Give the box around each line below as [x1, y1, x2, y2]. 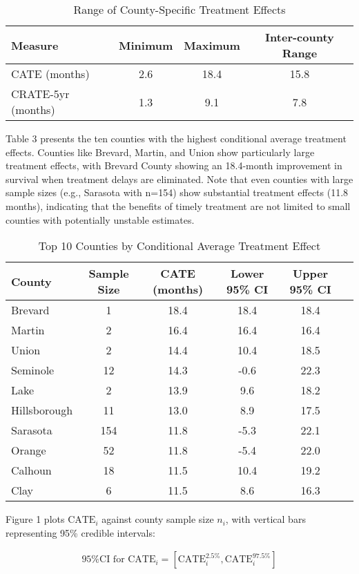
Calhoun [11, 462, 52, 479]
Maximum [184, 37, 240, 53]
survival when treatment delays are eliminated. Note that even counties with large [6, 171, 353, 186]
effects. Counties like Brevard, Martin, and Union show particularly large [6, 144, 315, 159]
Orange [11, 442, 46, 459]
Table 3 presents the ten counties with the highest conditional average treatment [6, 131, 347, 145]
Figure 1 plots [6, 512, 65, 526]
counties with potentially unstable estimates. [6, 212, 195, 227]
